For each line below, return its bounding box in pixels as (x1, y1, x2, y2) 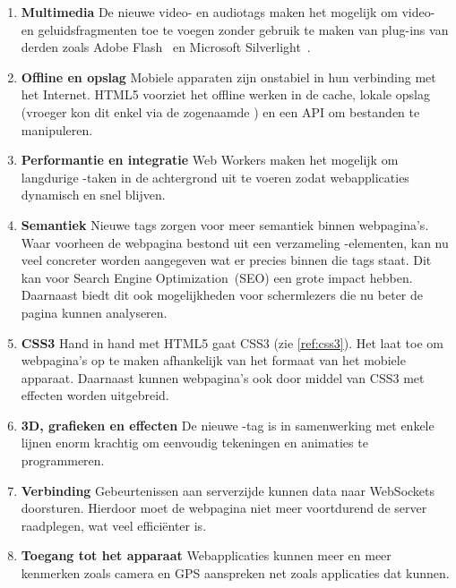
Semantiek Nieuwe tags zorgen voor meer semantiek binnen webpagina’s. (21, 215, 429, 234)
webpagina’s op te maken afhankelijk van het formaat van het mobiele (21, 351, 406, 370)
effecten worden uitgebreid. (21, 386, 169, 405)
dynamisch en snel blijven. (21, 185, 166, 204)
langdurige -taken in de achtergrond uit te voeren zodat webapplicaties (21, 167, 409, 186)
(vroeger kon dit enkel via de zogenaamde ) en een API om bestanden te (21, 102, 420, 121)
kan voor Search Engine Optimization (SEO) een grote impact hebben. (21, 268, 413, 286)
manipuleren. (21, 120, 93, 139)
